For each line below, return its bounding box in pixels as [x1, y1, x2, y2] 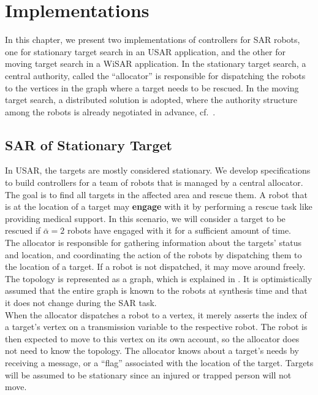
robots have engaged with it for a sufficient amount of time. [67, 224, 292, 237]
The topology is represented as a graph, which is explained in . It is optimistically [5, 272, 312, 285]
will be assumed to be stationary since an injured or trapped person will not [5, 368, 292, 381]
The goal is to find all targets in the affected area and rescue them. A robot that [5, 188, 308, 201]
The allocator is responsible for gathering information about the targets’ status [5, 236, 302, 249]
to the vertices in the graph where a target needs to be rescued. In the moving [5, 81, 299, 94]
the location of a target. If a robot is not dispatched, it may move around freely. [5, 260, 306, 273]
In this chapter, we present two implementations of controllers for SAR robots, [5, 33, 300, 46]
